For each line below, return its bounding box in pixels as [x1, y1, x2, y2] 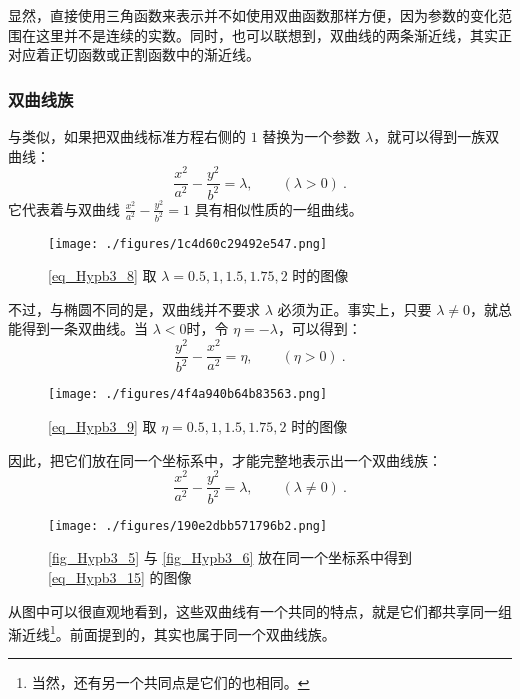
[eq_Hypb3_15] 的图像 [48, 567, 192, 588]
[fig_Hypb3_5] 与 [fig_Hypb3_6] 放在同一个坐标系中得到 [48, 547, 413, 568]
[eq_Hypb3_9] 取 [48, 416, 157, 437]
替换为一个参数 [262, 126, 361, 146]
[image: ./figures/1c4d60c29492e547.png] [48, 236, 328, 251]
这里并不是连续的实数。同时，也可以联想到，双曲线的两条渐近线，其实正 [35, 24, 512, 45]
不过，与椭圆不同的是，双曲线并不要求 [8, 298, 260, 319]
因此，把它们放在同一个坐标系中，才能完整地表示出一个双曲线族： [8, 449, 442, 470]
